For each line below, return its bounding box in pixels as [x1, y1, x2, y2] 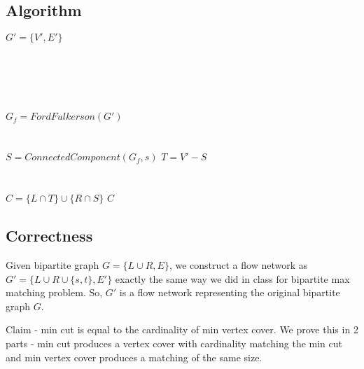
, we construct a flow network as [169, 257, 308, 272]
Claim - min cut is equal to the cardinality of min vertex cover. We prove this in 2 [6, 322, 358, 337]
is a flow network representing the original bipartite [119, 285, 340, 300]
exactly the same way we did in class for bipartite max [115, 271, 350, 286]
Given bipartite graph [6, 257, 99, 272]
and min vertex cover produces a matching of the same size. [6, 349, 262, 364]
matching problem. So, [6, 285, 103, 300]
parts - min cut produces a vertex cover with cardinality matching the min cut [6, 335, 342, 350]
